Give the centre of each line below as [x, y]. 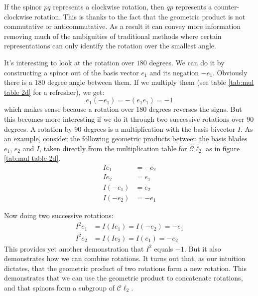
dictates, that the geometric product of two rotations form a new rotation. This [125, 268]
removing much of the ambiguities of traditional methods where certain [113, 36]
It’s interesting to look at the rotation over [69, 62]
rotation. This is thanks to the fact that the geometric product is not [140, 16]
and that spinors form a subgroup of [60, 287]
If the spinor [23, 6]
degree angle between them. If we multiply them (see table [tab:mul [151, 82]
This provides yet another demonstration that [74, 248]
